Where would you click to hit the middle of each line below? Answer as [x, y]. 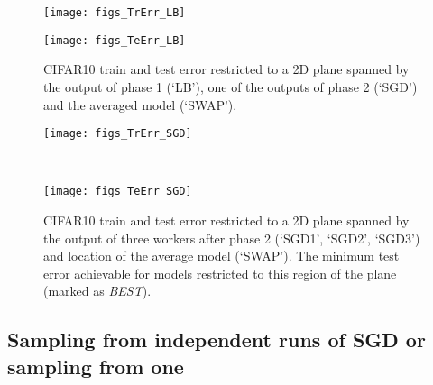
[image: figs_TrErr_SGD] [118, 134]
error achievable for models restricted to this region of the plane [220, 273]
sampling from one [96, 366]
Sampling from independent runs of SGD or [216, 339]
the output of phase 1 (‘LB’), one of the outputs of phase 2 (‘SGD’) [230, 86]
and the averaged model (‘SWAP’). [140, 104]
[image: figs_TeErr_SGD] [118, 192]
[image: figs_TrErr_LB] [115, 13]
